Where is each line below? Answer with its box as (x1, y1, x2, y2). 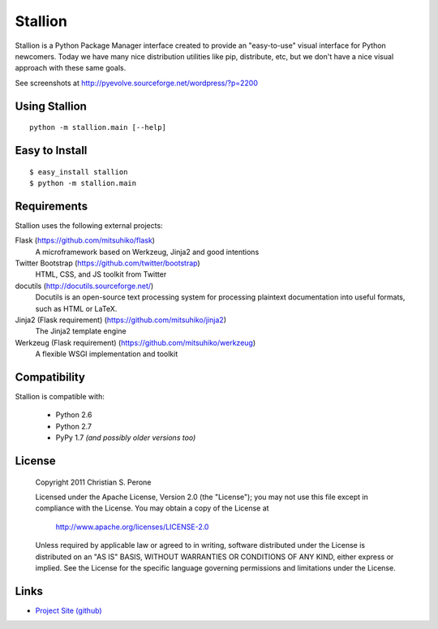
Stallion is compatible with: (15, 392, 105, 402)
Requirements (15, 199, 88, 213)
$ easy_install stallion (29, 167, 128, 176)
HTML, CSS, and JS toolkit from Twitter (35, 269, 167, 279)
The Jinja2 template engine (35, 326, 127, 336)
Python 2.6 (55, 410, 92, 420)
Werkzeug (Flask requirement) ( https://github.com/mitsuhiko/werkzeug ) (15, 338, 256, 347)
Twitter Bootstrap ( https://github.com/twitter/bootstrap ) (15, 258, 200, 268)
